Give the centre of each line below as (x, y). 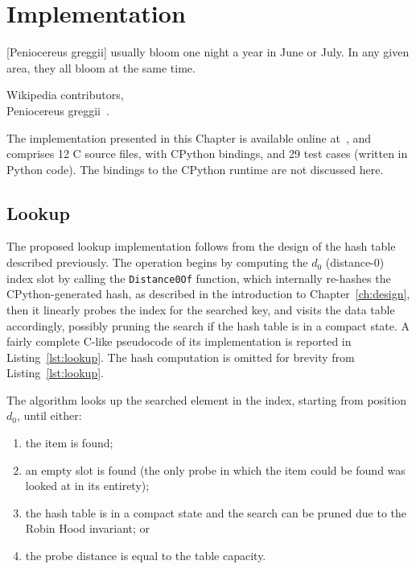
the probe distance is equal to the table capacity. (146, 556)
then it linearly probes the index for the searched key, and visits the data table (201, 309)
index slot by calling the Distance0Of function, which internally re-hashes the (199, 278)
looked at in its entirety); (87, 486)
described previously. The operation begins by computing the (157, 262)
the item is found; (69, 443)
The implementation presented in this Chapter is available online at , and (189, 137)
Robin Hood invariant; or (88, 528)
